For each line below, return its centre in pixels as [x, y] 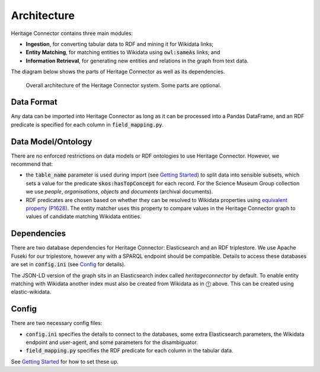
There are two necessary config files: [57, 323]
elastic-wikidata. [31, 292]
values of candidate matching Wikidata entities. [84, 216]
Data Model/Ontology [52, 142]
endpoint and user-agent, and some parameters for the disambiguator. [112, 342]
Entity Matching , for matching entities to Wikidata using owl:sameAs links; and [123, 52]
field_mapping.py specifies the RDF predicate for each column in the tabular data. [129, 351]
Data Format [34, 102]
